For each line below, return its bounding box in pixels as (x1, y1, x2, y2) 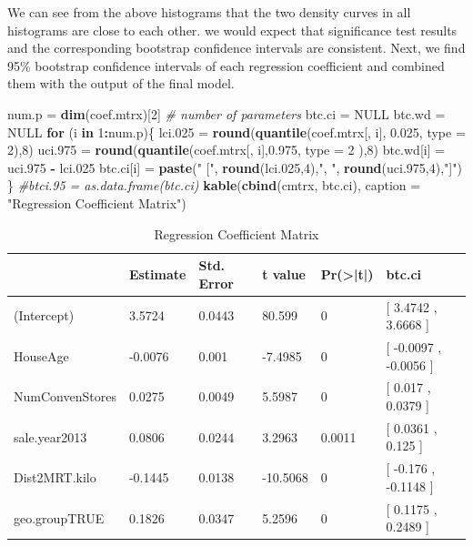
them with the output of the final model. (7, 74, 235, 93)
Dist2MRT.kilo (14, 468, 96, 487)
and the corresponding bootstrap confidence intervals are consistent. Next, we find (7, 38, 466, 57)
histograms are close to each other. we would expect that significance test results (7, 20, 458, 39)
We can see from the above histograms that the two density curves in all (7, 3, 411, 21)
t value (262, 264, 306, 283)
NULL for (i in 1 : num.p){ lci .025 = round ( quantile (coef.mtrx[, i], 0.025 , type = (7, 122, 466, 141)
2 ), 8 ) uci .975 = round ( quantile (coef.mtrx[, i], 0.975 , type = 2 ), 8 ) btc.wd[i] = (7, 140, 446, 159)
